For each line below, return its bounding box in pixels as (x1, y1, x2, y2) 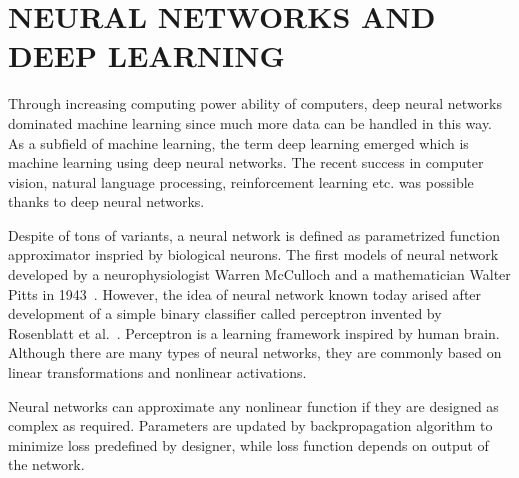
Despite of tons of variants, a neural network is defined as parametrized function (8, 224, 500, 245)
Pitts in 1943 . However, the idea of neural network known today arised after (8, 283, 482, 304)
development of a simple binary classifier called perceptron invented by (8, 303, 442, 324)
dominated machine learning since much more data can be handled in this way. (8, 112, 493, 133)
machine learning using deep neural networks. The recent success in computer (8, 152, 484, 173)
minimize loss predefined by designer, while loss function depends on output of (8, 434, 489, 455)
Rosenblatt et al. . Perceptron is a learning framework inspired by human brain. (8, 322, 500, 343)
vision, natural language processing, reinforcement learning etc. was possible (8, 171, 474, 192)
